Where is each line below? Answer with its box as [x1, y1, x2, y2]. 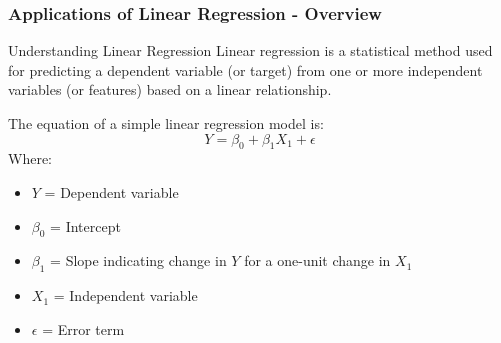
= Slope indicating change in [50, 250, 227, 271]
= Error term [42, 318, 125, 339]
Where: [8, 148, 52, 169]
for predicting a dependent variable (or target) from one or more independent [8, 59, 483, 80]
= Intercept [50, 215, 121, 236]
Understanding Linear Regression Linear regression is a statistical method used [8, 40, 493, 61]
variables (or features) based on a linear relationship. [8, 79, 332, 100]
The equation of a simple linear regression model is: [8, 113, 324, 133]
